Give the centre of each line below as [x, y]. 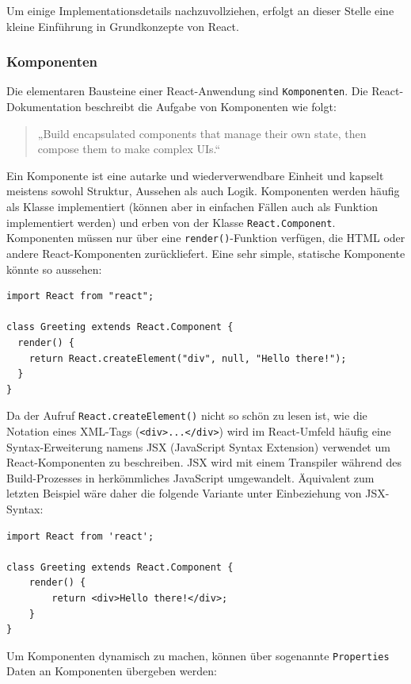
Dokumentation [44, 107]
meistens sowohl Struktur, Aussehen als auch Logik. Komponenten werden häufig [203, 191]
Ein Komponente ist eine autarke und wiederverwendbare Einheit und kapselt [195, 175]
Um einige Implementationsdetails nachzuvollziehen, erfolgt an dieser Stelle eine [200, 10]
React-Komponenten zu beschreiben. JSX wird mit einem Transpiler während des [204, 462]
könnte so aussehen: [54, 269]
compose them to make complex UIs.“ [129, 149]
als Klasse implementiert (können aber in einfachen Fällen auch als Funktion [192, 207]
